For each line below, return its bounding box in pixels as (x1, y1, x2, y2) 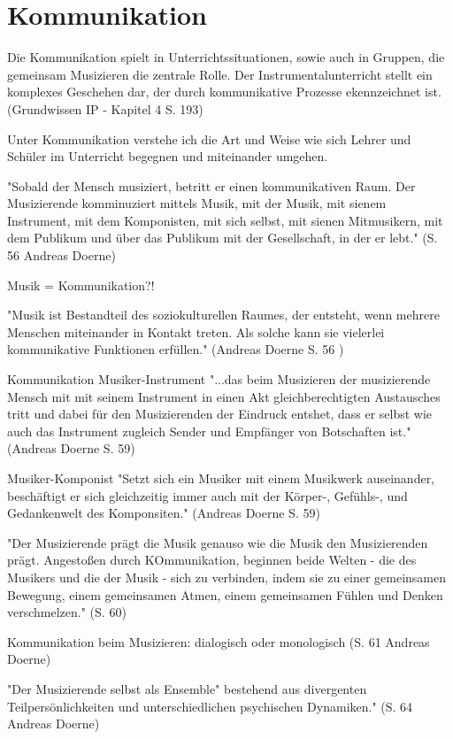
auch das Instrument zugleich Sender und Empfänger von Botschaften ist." (7, 421, 411, 440)
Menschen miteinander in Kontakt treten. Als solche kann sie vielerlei (7, 322, 385, 341)
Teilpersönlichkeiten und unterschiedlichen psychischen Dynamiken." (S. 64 (7, 697, 413, 715)
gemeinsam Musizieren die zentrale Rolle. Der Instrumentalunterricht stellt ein (7, 65, 433, 83)
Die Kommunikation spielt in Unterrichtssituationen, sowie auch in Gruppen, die (7, 48, 445, 66)
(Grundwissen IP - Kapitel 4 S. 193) (7, 99, 203, 118)
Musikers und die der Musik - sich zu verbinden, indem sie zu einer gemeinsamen (7, 567, 447, 586)
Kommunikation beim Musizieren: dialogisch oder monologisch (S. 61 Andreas (7, 632, 430, 650)
